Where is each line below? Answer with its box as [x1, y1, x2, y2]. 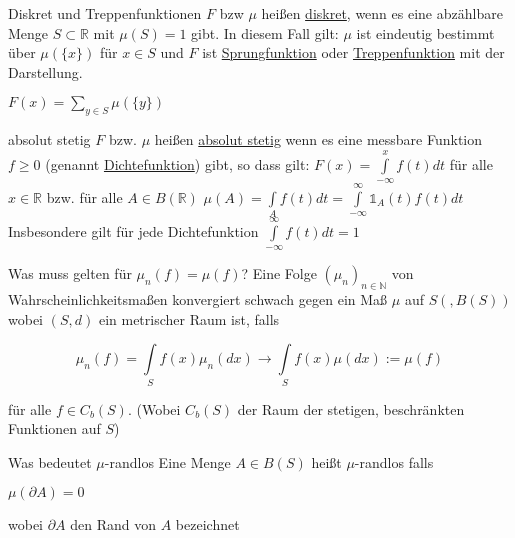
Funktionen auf [8, 418, 101, 439]
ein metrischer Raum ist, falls [98, 308, 280, 329]
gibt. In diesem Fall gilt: [191, 22, 339, 43]
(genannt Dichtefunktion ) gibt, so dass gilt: [45, 153, 310, 174]
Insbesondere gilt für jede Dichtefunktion [8, 220, 259, 241]
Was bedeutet [8, 451, 92, 472]
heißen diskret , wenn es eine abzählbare [261, 3, 503, 23]
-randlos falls [354, 451, 434, 472]
